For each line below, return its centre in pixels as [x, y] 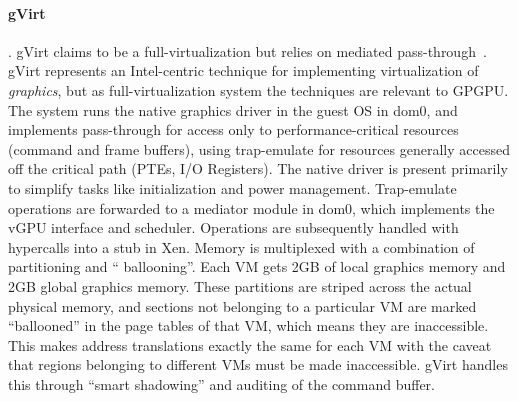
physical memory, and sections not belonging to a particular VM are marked [242, 305]
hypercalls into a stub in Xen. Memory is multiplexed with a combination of [241, 246]
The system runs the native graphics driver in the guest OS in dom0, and [233, 109]
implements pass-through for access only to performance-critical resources [233, 129]
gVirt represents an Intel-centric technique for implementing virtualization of [243, 70]
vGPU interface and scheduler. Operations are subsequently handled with [233, 227]
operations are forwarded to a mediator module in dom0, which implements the [251, 207]
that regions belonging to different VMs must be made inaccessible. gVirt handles [258, 364]
